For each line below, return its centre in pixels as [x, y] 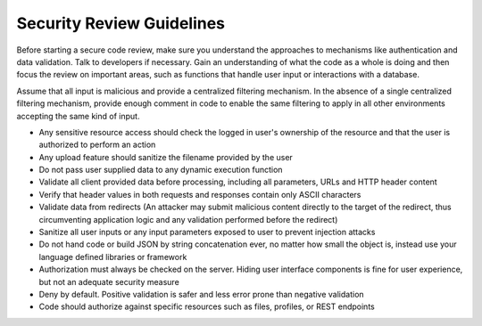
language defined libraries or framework [113, 257]
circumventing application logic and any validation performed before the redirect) [188, 219]
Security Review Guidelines [121, 23]
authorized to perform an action [97, 145]
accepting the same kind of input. [78, 116]
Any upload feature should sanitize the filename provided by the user [166, 157]
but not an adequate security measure [109, 281]
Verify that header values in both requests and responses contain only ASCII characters [200, 194]
